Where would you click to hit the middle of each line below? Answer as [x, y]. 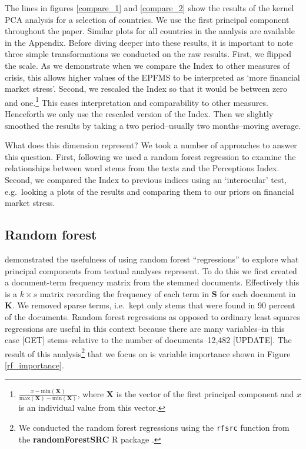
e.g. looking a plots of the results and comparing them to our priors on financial [149, 191]
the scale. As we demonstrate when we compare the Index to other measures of [147, 65]
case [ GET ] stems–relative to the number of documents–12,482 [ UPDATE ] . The [148, 340]
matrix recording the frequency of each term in [124, 293]
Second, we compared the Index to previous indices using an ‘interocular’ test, [146, 179]
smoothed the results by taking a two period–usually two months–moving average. [153, 125]
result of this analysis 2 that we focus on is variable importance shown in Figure [148, 352]
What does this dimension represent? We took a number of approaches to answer [151, 145]
